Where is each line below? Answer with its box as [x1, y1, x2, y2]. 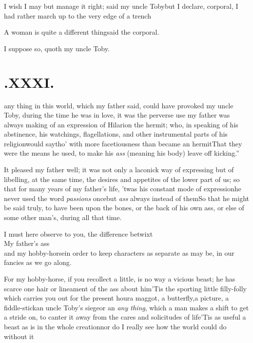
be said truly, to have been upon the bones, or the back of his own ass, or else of [4, 202, 244, 213]
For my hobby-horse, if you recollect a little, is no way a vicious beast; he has [4, 274, 235, 283]
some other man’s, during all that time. [4, 212, 122, 222]
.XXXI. [4, 72, 55, 92]
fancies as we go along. [4, 257, 72, 267]
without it [4, 331, 34, 341]
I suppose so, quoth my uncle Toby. [4, 43, 110, 53]
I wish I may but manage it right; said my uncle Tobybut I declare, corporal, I [4, 1, 238, 11]
